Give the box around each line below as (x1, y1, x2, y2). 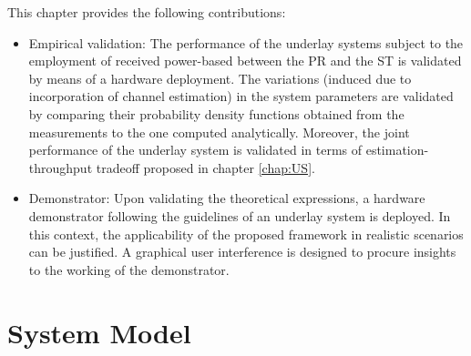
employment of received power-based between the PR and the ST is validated (28, 51, 462, 70)
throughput (28, 158, 93, 177)
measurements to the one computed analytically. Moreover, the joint (28, 122, 410, 141)
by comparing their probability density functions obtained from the (28, 104, 404, 123)
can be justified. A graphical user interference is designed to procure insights (28, 242, 456, 261)
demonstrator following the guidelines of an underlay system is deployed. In (28, 206, 451, 225)
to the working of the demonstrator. (28, 259, 230, 279)
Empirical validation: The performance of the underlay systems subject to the (28, 33, 464, 52)
